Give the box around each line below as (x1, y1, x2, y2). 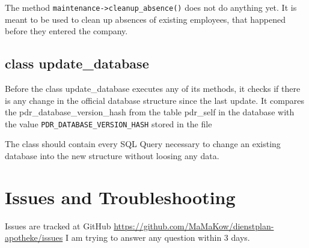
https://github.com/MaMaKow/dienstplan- (114, 219, 274, 232)
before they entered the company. (5, 25, 128, 37)
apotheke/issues (5, 231, 63, 244)
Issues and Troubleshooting (5, 184, 236, 209)
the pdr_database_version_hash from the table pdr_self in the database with (5, 106, 295, 118)
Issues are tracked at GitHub (5, 219, 111, 232)
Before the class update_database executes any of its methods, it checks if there (5, 82, 301, 95)
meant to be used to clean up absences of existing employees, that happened (5, 13, 286, 25)
